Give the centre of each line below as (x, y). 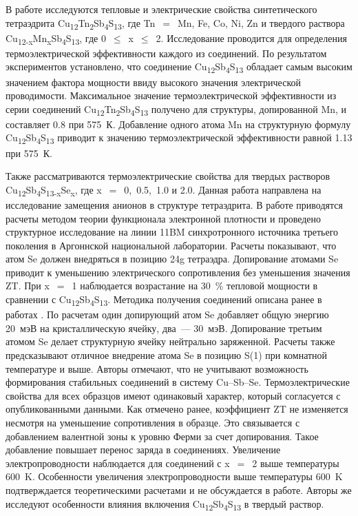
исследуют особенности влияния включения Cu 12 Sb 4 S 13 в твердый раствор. (165, 504)
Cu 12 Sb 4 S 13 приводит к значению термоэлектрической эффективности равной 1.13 (179, 138)
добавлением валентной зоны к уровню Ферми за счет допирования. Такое (162, 436)
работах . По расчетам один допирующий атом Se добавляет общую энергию (167, 314)
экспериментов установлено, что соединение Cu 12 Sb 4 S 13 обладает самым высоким (179, 68)
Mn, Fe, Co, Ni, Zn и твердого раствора (261, 22)
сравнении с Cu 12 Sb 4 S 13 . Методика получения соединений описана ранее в (164, 300)
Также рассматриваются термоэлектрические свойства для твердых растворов (168, 176)
